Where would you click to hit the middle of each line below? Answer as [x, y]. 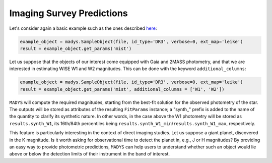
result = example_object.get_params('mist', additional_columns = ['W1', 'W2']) [122, 89]
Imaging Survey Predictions [69, 13]
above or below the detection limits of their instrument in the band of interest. [90, 154]
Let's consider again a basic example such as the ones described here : [83, 28]
